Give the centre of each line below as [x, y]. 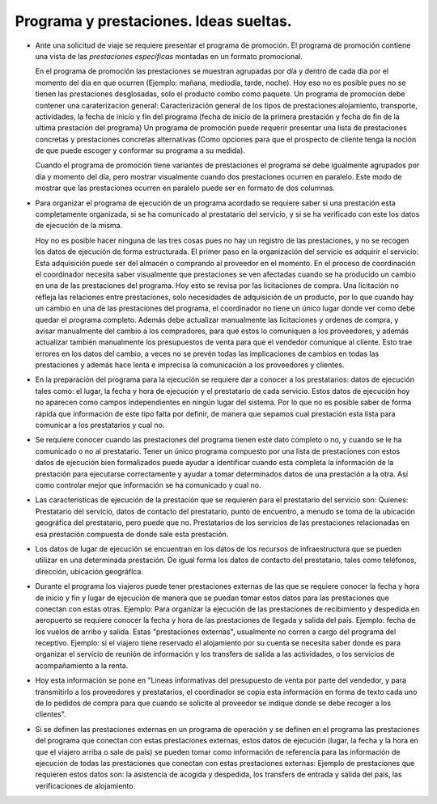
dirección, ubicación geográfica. [89, 571]
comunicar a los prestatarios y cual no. [100, 425]
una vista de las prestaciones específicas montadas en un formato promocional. [169, 56]
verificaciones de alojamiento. [85, 785]
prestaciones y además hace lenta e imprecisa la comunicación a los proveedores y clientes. [190, 365]
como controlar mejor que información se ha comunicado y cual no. [148, 485]
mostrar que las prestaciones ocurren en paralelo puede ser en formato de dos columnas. [185, 188]
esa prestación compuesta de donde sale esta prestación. [132, 534]
